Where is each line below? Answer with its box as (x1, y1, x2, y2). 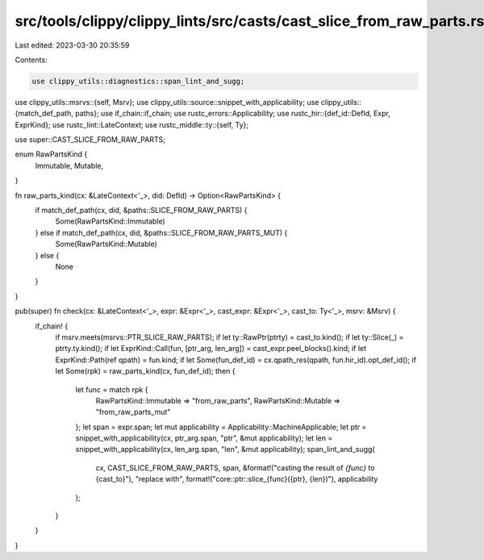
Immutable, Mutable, (35, 161, 104, 170)
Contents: (15, 55, 48, 65)
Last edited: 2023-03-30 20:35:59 (15, 40, 130, 50)
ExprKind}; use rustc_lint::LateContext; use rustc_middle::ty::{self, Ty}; (15, 119, 249, 129)
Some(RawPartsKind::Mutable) (55, 239, 157, 249)
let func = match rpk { (75, 384, 148, 395)
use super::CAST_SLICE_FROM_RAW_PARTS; (15, 135, 165, 144)
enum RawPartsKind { (15, 149, 88, 159)
